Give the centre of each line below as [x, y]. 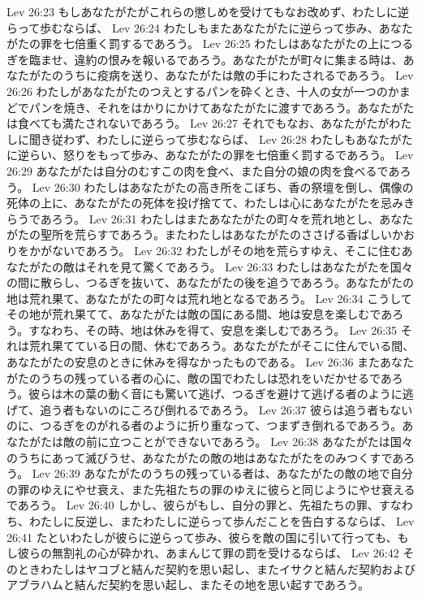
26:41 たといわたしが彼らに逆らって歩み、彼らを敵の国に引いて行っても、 [202, 537]
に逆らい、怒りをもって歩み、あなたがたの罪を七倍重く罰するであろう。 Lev [210, 155]
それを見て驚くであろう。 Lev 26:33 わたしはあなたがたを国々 [249, 266]
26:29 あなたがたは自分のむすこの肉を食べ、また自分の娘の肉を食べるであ [203, 170]
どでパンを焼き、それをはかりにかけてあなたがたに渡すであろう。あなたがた [211, 107]
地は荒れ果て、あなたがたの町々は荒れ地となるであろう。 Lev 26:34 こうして [209, 298]
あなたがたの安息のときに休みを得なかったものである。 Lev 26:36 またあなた [211, 362]
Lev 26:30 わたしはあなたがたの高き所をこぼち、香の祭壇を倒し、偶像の [223, 186]
